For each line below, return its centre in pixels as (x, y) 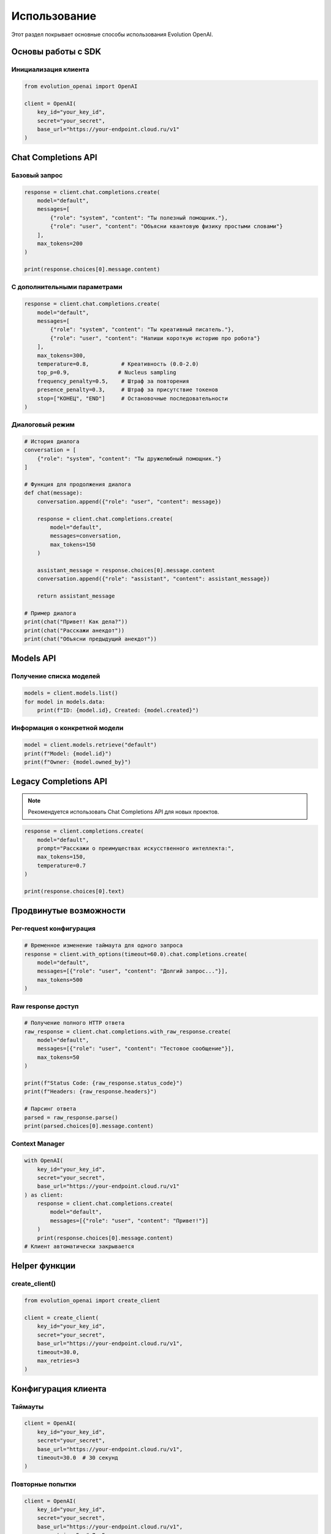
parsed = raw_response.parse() (71, 1117)
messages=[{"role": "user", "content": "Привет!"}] (129, 1220)
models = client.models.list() (71, 693)
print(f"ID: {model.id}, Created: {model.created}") (118, 711)
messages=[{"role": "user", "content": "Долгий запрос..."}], (132, 971)
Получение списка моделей (56, 676)
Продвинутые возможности (68, 911)
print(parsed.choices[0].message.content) (89, 1126)
